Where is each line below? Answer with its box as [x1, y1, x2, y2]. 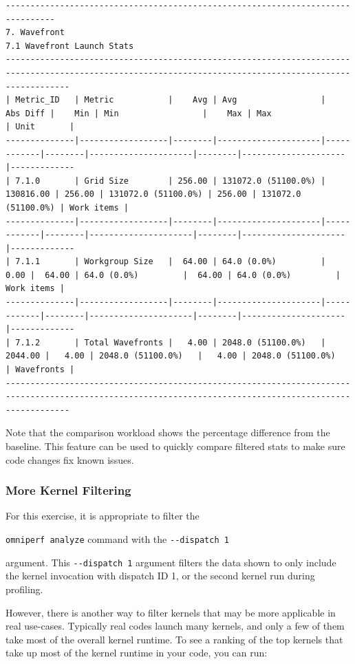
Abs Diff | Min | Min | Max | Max [6, 108, 272, 118]
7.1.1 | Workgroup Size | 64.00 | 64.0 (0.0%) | [15, 257, 326, 267]
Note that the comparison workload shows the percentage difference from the [6, 425, 330, 440]
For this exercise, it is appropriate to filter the [6, 508, 200, 523]
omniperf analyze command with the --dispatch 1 [6, 532, 229, 546]
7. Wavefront [6, 28, 65, 38]
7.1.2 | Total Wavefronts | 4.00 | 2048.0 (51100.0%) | [15, 337, 326, 347]
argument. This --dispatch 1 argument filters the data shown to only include [6, 555, 336, 569]
